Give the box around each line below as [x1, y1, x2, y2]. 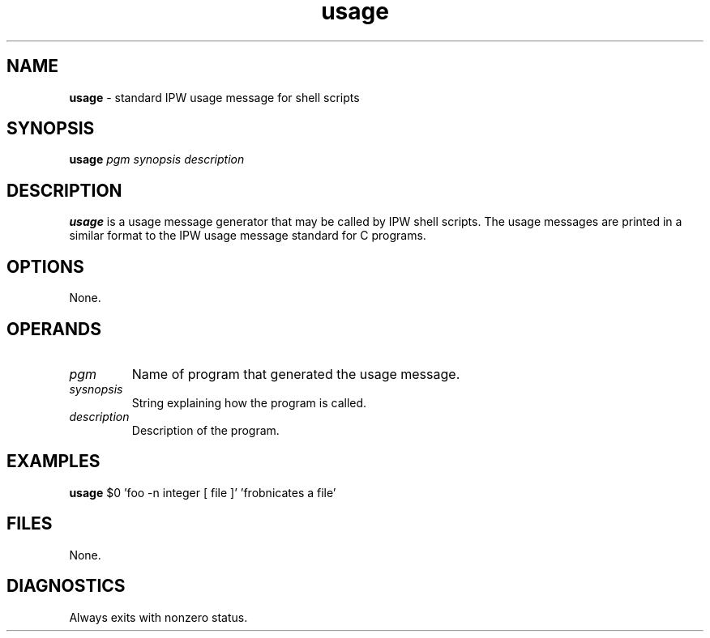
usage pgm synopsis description [69, 152, 245, 167]
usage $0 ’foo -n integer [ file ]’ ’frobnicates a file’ [69, 485, 336, 500]
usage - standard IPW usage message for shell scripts [69, 90, 360, 104]
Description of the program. [131, 423, 280, 437]
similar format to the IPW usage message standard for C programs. [69, 228, 426, 243]
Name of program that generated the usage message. [131, 365, 460, 382]
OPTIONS [6, 256, 84, 277]
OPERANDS [6, 318, 101, 339]
